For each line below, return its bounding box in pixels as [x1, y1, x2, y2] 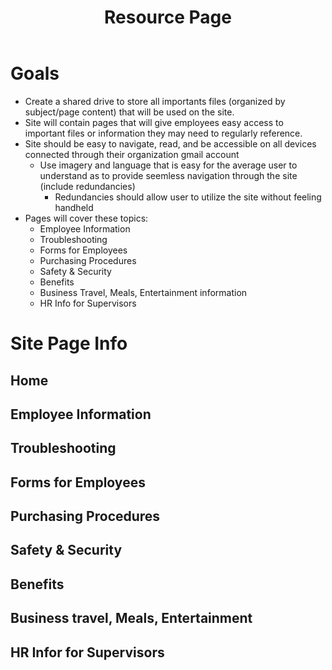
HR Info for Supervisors [39, 297, 137, 309]
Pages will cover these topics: [24, 212, 149, 224]
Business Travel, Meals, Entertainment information [39, 286, 248, 298]
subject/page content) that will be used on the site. [24, 106, 235, 118]
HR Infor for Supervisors [10, 644, 165, 661]
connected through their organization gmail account [24, 148, 240, 160]
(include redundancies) [39, 180, 136, 192]
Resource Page [104, 6, 232, 29]
